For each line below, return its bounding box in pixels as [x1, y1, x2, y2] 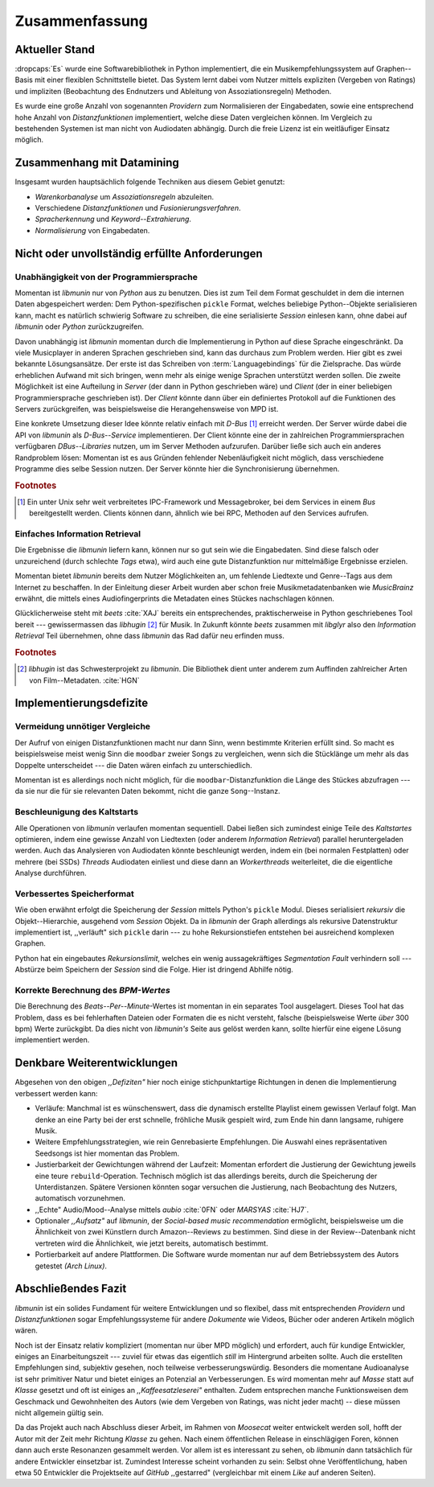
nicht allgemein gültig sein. [14, 1408, 104, 1418]
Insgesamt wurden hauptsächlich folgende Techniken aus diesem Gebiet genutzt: [14, 177, 285, 187]
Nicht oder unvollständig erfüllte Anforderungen [14, 246, 263, 261]
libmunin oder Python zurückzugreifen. [14, 322, 145, 331]
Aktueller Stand [14, 43, 96, 56]
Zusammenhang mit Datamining [14, 156, 180, 170]
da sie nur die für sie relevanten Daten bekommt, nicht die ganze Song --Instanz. [14, 787, 280, 796]
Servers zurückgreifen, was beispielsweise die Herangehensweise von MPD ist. [14, 404, 279, 413]
